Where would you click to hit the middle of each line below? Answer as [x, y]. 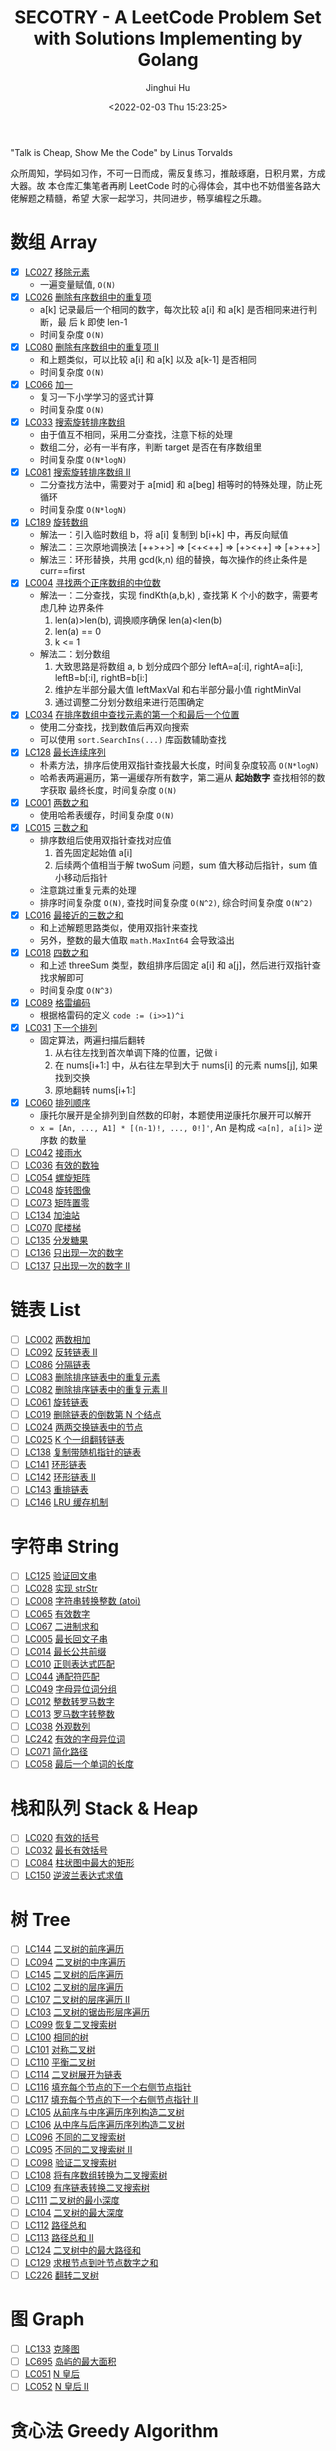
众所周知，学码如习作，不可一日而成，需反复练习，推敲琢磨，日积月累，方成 [168, 173]
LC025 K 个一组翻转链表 [74, 1439]
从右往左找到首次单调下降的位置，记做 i [136, 1052]
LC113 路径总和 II [59, 2237]
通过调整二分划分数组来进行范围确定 [129, 702]
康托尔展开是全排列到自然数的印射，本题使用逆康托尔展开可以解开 [175, 1115]
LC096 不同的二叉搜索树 [75, 2137]
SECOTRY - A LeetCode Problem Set [168, 17]
